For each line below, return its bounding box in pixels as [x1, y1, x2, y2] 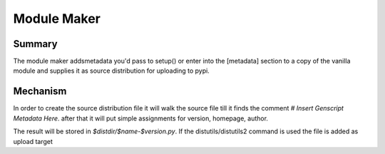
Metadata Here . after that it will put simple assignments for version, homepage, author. [13, 114, 269, 123]
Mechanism [13, 86, 67, 98]
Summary [13, 38, 58, 50]
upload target [13, 137, 53, 145]
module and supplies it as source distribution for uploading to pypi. [13, 66, 210, 75]
